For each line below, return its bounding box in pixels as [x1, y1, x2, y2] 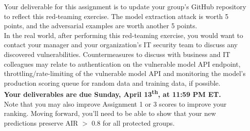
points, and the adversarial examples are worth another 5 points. [4, 20, 197, 31]
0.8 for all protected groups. [92, 117, 175, 128]
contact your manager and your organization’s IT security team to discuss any [4, 39, 238, 50]
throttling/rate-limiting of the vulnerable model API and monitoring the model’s [4, 68, 246, 78]
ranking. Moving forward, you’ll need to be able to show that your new [4, 108, 216, 118]
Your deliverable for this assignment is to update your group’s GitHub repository [4, 1, 247, 11]
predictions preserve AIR [4, 117, 78, 128]
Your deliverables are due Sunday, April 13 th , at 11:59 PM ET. [4, 88, 221, 99]
